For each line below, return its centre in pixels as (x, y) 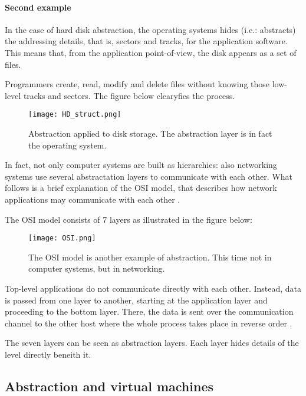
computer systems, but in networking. (97, 268)
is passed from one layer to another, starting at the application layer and (136, 300)
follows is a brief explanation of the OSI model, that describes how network (141, 188)
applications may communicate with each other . (93, 199)
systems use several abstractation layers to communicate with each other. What (149, 176)
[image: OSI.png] (62, 238)
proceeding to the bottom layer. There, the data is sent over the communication (149, 311)
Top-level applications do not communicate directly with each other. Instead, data (153, 288)
